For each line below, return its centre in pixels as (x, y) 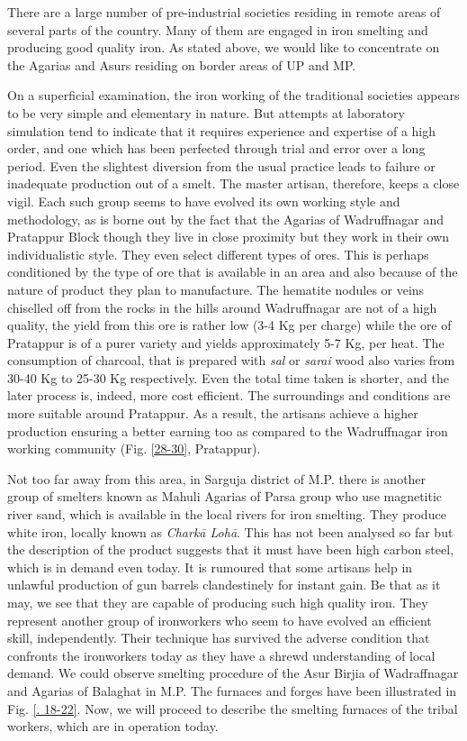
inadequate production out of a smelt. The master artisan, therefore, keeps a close (233, 183)
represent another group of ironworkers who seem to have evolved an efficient (220, 620)
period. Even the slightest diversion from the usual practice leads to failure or (221, 165)
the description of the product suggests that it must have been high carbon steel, (231, 549)
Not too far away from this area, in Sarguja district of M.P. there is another (217, 478)
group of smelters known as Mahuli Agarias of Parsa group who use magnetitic (225, 496)
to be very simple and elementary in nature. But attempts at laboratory (206, 112)
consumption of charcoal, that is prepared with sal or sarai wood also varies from (231, 360)
